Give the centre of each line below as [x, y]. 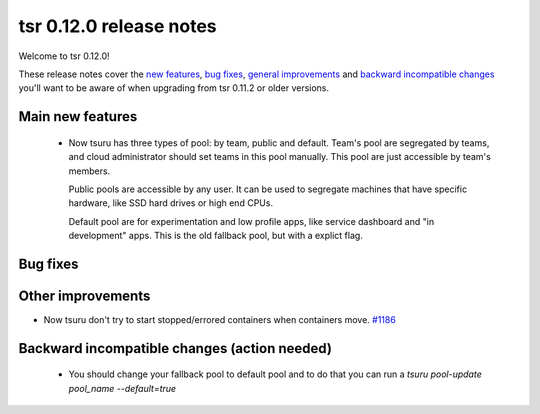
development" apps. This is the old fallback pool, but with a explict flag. [216, 236]
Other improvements [84, 295]
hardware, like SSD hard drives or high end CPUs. [171, 203]
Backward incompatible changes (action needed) [175, 348]
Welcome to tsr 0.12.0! [64, 56]
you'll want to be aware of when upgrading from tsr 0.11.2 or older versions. [174, 88]
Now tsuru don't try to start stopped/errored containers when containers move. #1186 [220, 319]
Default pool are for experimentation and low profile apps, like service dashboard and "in [251, 221]
